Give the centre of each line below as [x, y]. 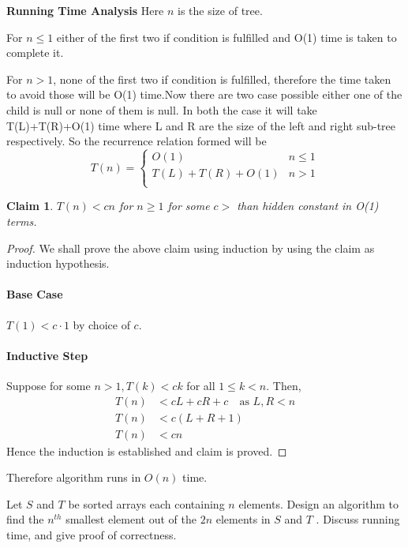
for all [201, 385]
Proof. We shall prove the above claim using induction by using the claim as [191, 248]
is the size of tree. [220, 10]
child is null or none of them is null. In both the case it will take [162, 109]
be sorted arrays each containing [146, 503]
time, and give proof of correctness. [92, 534]
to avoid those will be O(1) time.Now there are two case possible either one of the [204, 94]
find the [25, 519]
